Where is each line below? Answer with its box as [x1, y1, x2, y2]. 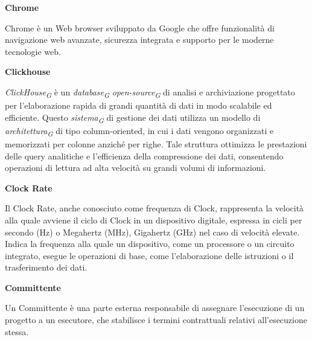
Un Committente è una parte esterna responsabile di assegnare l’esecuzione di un [5, 301, 305, 314]
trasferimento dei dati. [5, 261, 88, 274]
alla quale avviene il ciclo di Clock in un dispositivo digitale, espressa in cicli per [5, 213, 302, 226]
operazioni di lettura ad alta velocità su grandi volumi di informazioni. [5, 161, 266, 174]
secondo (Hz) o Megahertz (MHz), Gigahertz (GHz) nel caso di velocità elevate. [5, 225, 300, 238]
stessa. [5, 325, 29, 338]
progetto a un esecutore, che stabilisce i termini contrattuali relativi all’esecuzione [5, 313, 307, 326]
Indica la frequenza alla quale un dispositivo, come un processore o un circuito [5, 237, 294, 250]
